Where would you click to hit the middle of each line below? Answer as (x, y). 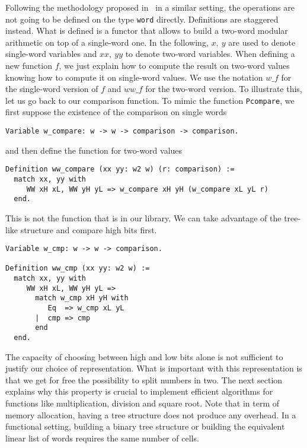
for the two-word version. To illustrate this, (224, 89)
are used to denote (262, 42)
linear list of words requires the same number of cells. (102, 438)
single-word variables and (51, 54)
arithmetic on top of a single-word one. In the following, (107, 42)
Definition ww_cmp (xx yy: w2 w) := (78, 269)
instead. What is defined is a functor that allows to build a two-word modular (147, 31)
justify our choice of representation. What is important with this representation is (154, 368)
